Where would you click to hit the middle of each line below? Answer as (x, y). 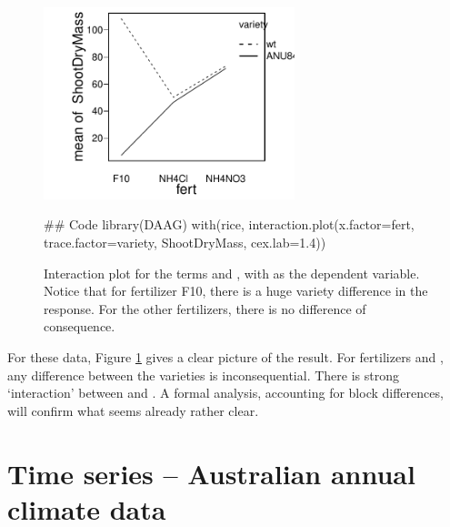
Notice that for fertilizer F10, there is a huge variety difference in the (236, 291)
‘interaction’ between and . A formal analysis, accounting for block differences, (225, 393)
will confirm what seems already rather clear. (133, 410)
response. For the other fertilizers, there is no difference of (205, 308)
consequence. (80, 326)
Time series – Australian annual (211, 473)
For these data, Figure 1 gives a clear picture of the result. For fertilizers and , (225, 356)
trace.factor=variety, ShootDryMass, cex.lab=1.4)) (185, 242)
